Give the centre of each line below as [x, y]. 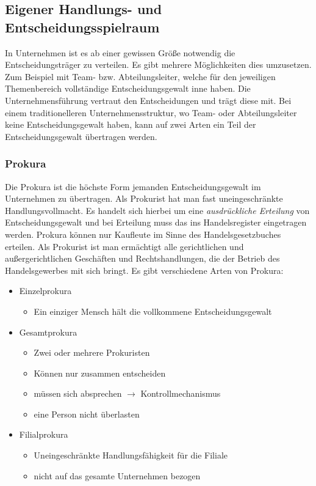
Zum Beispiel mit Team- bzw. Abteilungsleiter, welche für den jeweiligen [140, 76]
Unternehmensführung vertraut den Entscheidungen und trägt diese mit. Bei [148, 100]
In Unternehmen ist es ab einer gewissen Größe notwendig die [120, 52]
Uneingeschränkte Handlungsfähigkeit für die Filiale [131, 455]
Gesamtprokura [48, 332]
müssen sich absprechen [78, 393]
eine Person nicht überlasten [87, 414]
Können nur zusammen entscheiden [100, 373]
